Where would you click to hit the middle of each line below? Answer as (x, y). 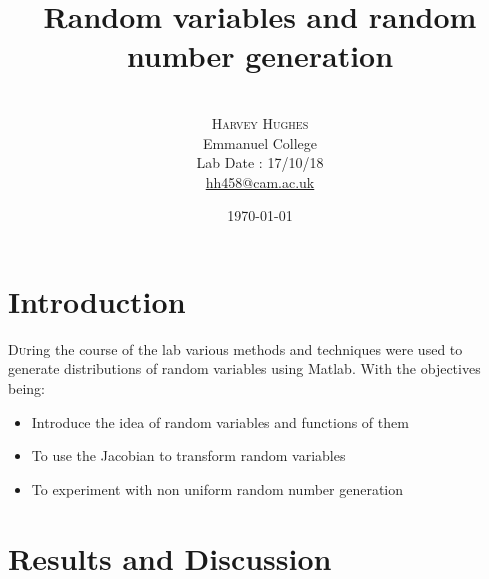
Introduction (97, 300)
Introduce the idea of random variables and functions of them (220, 421)
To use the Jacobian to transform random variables (188, 455)
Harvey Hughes (260, 122)
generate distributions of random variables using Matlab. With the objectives (244, 368)
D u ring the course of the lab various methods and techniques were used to (235, 348)
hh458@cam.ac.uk (260, 181)
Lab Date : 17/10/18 (260, 162)
